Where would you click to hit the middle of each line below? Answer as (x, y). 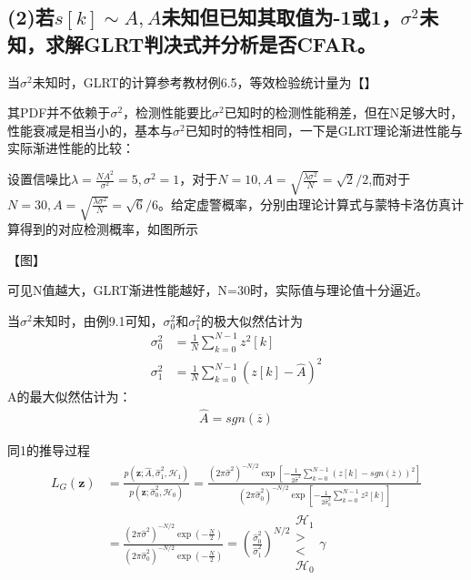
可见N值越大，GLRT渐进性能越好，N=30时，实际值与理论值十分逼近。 (218, 290)
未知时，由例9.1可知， (98, 320)
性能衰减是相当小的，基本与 (90, 130)
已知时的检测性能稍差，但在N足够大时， (344, 112)
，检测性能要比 (168, 112)
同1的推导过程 (49, 450)
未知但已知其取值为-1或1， (281, 17)
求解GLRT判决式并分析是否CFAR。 (210, 43)
